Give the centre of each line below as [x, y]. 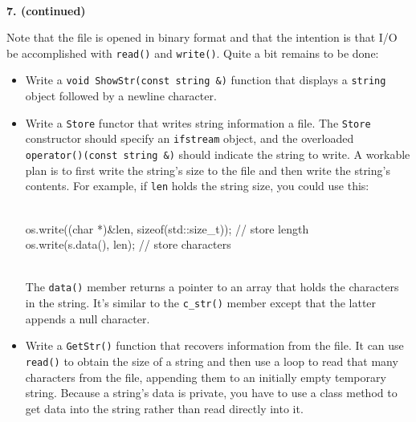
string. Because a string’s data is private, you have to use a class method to [211, 393]
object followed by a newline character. [121, 96]
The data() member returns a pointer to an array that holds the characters [212, 287]
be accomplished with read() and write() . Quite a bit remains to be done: [193, 53]
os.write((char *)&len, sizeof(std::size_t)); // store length [167, 228]
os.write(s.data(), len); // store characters [128, 244]
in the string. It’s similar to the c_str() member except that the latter [201, 302]
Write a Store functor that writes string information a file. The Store [198, 122]
